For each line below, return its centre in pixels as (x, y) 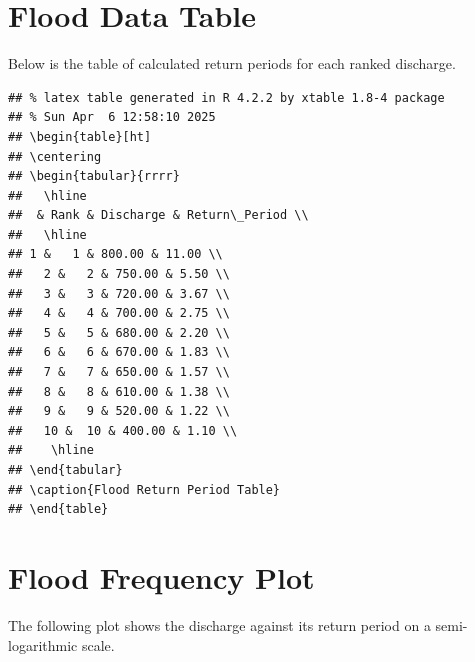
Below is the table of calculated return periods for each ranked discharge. (232, 63)
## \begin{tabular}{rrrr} (94, 176)
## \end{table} (58, 509)
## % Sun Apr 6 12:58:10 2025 (112, 117)
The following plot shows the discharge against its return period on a (219, 624)
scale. (98, 644)
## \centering (55, 156)
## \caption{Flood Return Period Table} (144, 489)
